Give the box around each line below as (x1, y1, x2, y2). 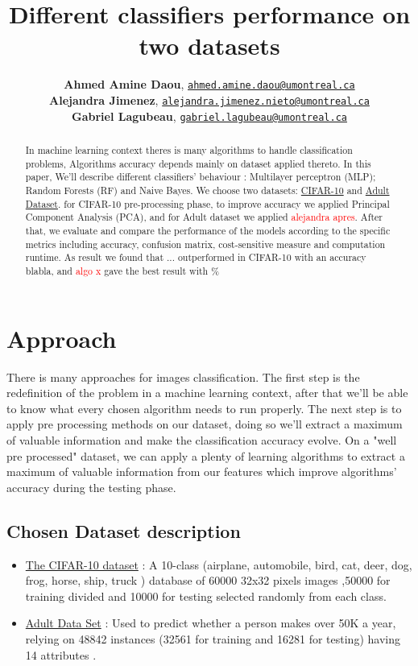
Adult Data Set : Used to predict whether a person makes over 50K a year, (25, 614, 396, 631)
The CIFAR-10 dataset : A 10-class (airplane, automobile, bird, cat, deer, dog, (25, 556, 412, 573)
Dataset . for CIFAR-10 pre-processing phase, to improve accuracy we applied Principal (25, 196, 390, 210)
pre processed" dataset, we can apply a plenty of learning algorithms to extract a (6, 447, 405, 464)
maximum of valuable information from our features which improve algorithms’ (6, 463, 397, 480)
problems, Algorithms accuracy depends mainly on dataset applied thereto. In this (25, 156, 371, 170)
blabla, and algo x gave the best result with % (25, 263, 220, 277)
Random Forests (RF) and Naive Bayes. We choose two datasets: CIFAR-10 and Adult (25, 184, 390, 197)
